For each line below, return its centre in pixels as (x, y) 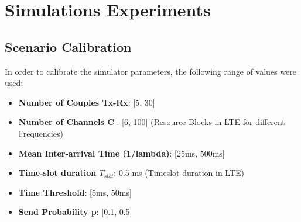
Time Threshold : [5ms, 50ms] (75, 192)
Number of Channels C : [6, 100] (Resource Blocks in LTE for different (152, 122)
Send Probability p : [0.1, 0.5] (75, 212)
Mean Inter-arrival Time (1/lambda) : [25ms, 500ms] (122, 153)
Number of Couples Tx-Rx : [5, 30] (87, 102)
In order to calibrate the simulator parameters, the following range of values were (150, 71)
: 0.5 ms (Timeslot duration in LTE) (179, 173)
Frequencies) (41, 133)
